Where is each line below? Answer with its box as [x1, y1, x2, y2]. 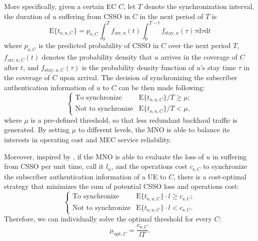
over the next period [168, 40, 231, 51]
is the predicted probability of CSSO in [38, 40, 159, 51]
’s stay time [200, 62, 236, 72]
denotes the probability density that [41, 52, 152, 62]
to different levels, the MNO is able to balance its [78, 124, 230, 135]
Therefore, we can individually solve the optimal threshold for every [4, 213, 212, 224]
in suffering [212, 151, 247, 161]
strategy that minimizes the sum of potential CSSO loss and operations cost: [4, 181, 239, 191]
